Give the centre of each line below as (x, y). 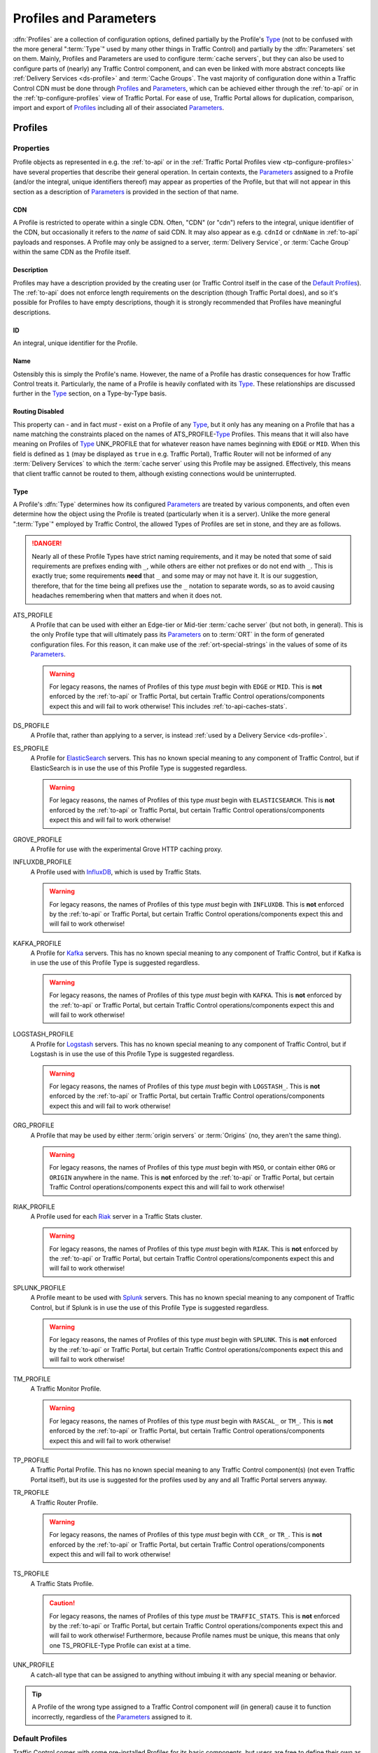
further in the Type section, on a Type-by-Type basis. (90, 393)
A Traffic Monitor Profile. (66, 1388)
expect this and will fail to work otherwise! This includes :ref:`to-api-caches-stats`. (168, 706)
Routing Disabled (38, 412)
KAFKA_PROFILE (37, 943)
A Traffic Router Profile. (64, 1502)
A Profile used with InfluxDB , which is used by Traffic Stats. (116, 872)
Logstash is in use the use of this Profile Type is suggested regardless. (132, 1054)
